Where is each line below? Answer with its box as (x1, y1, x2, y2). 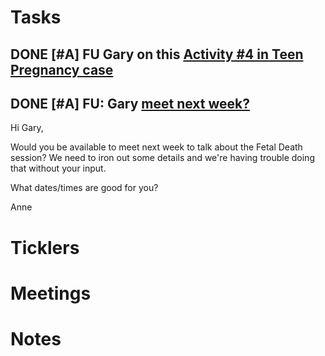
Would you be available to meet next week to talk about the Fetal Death (10, 141, 303, 153)
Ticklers (10, 236, 80, 259)
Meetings (10, 282, 92, 305)
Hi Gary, (10, 122, 44, 134)
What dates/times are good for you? (10, 182, 159, 194)
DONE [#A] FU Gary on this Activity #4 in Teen (10, 46, 304, 63)
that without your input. (10, 162, 107, 175)
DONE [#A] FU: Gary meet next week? (10, 95, 250, 112)
